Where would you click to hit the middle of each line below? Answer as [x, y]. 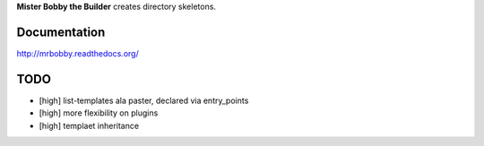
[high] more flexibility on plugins [99, 113]
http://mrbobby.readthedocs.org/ [78, 53]
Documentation [61, 32]
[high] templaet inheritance [89, 125]
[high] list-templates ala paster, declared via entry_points [144, 100]
